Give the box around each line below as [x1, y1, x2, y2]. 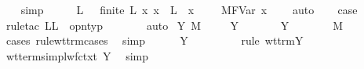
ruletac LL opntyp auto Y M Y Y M [5, 16, 343, 33]
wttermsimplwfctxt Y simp [5, 47, 149, 64]
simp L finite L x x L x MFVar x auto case [20, 2, 358, 17]
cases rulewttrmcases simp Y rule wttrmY [5, 32, 304, 49]
